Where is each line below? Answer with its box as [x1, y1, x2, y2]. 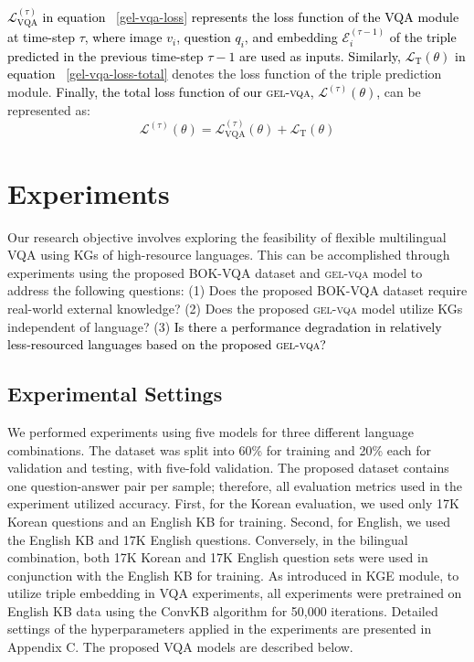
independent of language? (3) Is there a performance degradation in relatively [7, 316, 442, 336]
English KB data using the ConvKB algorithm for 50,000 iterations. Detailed [7, 601, 438, 620]
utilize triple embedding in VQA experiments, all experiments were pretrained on [7, 583, 462, 603]
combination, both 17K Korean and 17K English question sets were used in [7, 548, 428, 567]
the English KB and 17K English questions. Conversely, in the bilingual [7, 529, 408, 549]
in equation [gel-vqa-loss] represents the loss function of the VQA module [42, 6, 459, 26]
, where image [84, 27, 163, 47]
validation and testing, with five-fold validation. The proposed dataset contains [7, 458, 449, 477]
